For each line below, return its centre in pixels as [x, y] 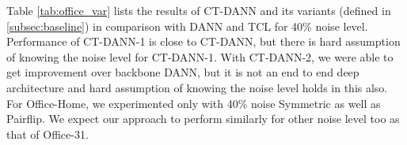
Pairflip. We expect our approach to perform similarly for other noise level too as [203, 119]
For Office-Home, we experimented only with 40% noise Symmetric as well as [194, 103]
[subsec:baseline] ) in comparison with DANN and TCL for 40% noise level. [187, 26]
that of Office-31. [48, 134]
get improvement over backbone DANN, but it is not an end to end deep [183, 72]
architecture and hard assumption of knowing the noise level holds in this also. [197, 87]
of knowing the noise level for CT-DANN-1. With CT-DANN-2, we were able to [200, 56]
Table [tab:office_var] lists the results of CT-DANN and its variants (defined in [199, 10]
